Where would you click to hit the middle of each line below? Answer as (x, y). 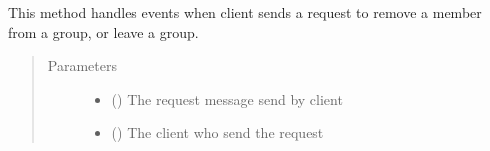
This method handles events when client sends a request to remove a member (245, 12)
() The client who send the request (217, 132)
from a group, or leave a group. (103, 31)
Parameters (82, 65)
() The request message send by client (227, 98)
